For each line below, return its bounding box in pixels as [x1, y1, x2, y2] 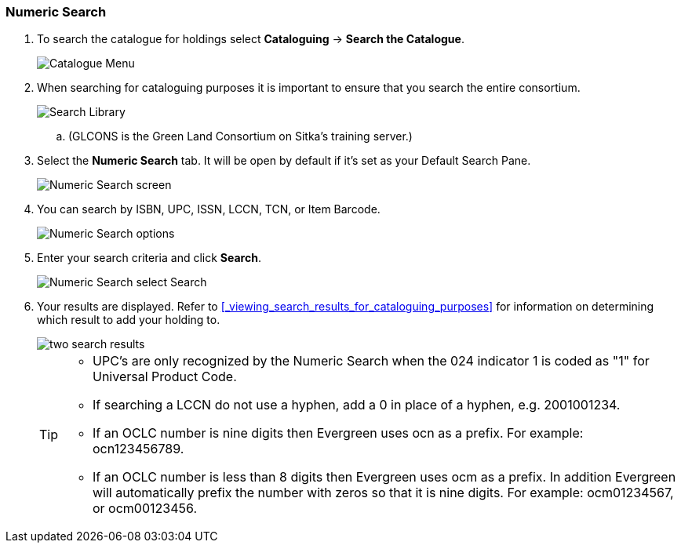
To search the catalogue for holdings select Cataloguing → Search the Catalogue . [37, 32, 464, 46]
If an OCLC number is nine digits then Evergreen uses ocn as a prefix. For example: [93, 425, 584, 442]
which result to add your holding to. [37, 313, 220, 327]
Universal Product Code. [93, 369, 237, 385]
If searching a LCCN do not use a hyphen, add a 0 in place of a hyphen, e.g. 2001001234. [93, 397, 621, 413]
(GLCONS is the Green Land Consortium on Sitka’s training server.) [68, 129, 413, 144]
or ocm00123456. [93, 500, 198, 517]
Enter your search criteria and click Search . [37, 251, 261, 265]
